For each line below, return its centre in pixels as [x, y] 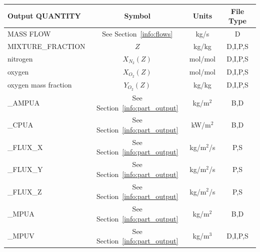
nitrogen [20, 59]
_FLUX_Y [25, 169]
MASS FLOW [29, 33]
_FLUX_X [25, 147]
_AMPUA [24, 102]
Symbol [137, 16]
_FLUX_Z [25, 191]
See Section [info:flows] [137, 33]
